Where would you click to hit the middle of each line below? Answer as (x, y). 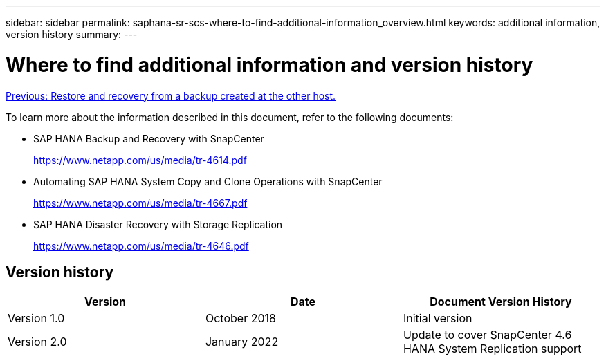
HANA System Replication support (492, 349)
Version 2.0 (37, 342)
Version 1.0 (36, 318)
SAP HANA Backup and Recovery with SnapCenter (149, 138)
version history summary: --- (72, 34)
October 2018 (240, 318)
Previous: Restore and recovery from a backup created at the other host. (171, 95)
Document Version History (501, 302)
